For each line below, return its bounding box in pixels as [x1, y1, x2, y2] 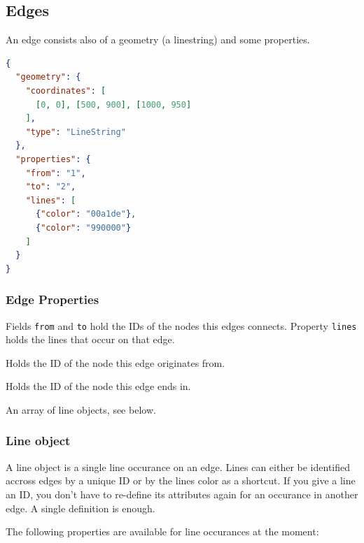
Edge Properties [6, 291, 99, 308]
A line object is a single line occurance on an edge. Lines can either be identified [6, 459, 351, 474]
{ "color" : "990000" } [35, 222, 132, 233]
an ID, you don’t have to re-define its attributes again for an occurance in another [6, 486, 358, 501]
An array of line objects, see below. [6, 402, 156, 417]
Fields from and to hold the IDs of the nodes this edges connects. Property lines [6, 318, 357, 333]
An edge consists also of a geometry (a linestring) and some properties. [6, 32, 310, 47]
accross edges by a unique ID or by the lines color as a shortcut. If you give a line [6, 473, 356, 488]
